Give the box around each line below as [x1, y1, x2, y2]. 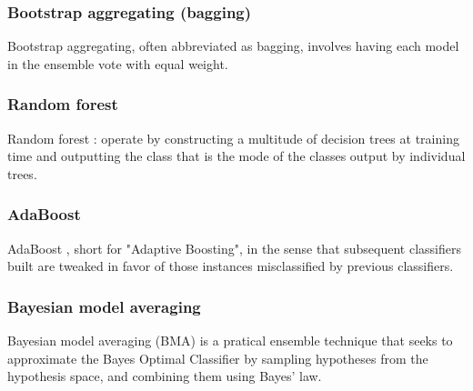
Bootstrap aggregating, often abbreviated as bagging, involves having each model [7, 36, 459, 55]
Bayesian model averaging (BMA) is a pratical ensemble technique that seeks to [7, 331, 453, 350]
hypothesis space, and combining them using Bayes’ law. [7, 366, 322, 386]
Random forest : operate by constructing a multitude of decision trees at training [7, 128, 459, 147]
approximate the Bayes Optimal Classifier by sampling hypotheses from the [7, 348, 428, 367]
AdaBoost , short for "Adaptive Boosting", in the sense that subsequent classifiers [7, 238, 462, 257]
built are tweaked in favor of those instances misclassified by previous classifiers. [7, 256, 454, 276]
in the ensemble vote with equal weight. [7, 54, 228, 73]
